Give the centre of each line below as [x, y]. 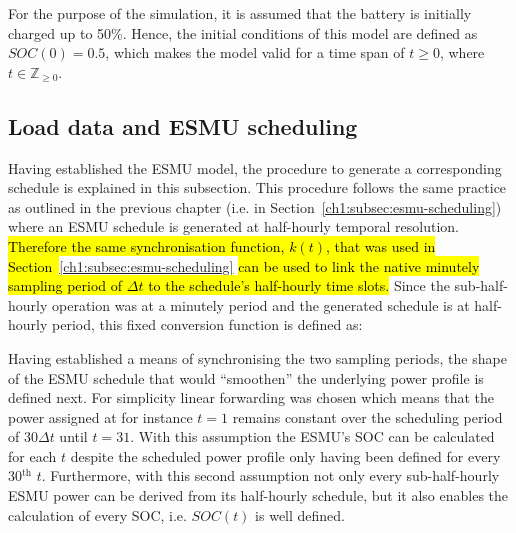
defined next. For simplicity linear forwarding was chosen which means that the [251, 397]
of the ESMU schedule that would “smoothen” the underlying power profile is [246, 377]
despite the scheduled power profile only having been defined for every [285, 455]
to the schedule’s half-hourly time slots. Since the [299, 285]
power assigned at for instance [100, 416]
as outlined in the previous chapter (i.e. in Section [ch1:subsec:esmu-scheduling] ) [255, 206]
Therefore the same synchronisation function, [146, 245]
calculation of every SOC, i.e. [97, 514]
